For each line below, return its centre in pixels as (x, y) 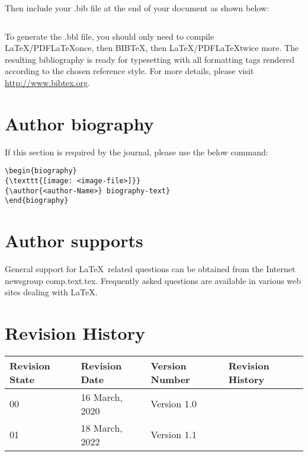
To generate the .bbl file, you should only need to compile (110, 36)
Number (170, 379)
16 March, (102, 397)
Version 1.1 (174, 435)
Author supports (74, 240)
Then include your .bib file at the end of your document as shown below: (137, 8)
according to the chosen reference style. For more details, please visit (129, 71)
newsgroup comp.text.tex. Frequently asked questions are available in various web (153, 280)
